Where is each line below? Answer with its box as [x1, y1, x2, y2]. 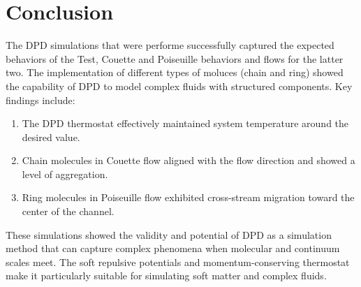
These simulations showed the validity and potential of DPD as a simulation [6, 227, 332, 242]
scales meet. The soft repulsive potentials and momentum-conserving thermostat [6, 254, 350, 269]
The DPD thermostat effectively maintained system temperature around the [22, 116, 349, 131]
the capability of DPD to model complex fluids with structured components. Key [6, 78, 353, 93]
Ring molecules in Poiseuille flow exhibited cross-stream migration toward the [22, 190, 355, 205]
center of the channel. [22, 204, 115, 219]
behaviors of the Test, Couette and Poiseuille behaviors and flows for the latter [6, 51, 344, 66]
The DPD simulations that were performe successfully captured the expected [6, 38, 334, 52]
